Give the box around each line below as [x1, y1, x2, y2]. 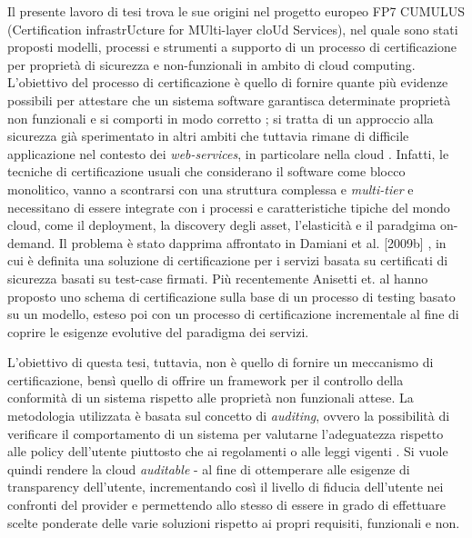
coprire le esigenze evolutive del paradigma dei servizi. [7, 322, 309, 341]
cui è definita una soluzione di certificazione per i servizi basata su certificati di [7, 251, 448, 270]
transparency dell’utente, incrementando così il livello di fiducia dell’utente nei [7, 477, 444, 496]
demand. [7, 233, 55, 252]
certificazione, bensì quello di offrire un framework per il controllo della [7, 370, 404, 389]
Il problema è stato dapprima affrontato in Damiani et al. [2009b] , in [58, 233, 447, 252]
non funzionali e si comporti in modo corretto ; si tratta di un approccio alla [7, 108, 434, 127]
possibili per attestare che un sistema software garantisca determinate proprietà [7, 90, 451, 109]
